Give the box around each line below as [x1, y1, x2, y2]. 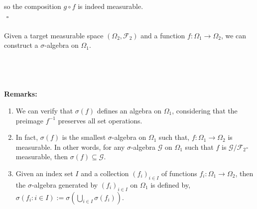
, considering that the [172, 105, 238, 115]
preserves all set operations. [58, 115, 142, 125]
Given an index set [15, 168, 73, 178]
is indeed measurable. [78, 1, 143, 11]
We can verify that [15, 105, 73, 115]
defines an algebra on [97, 105, 162, 115]
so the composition [4, 1, 61, 11]
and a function [140, 30, 185, 40]
